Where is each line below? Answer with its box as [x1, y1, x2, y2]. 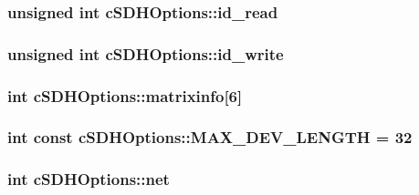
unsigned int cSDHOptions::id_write [7, 42, 284, 65]
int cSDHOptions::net [7, 168, 170, 190]
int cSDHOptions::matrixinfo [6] [7, 84, 243, 107]
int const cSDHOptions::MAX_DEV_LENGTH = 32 [7, 126, 413, 149]
